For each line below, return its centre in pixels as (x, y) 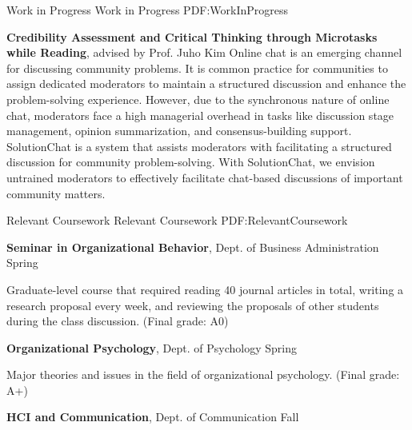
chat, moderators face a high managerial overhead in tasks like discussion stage (200, 115)
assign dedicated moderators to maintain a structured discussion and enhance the (206, 84)
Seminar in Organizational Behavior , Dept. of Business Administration (193, 247)
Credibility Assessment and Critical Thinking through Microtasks (192, 36)
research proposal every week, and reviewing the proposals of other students (193, 305)
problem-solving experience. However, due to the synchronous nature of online (198, 99)
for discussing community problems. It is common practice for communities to (197, 68)
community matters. (56, 193)
